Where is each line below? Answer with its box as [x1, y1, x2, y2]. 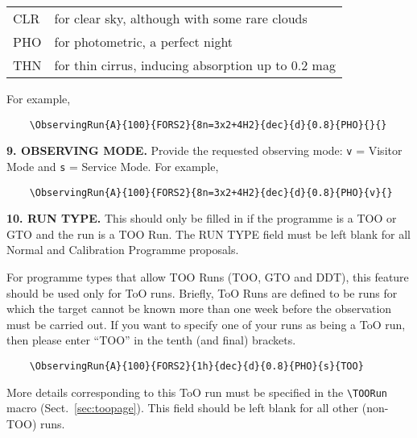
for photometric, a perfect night [54, 32, 233, 51]
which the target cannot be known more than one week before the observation [6, 300, 392, 317]
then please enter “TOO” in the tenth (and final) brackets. [6, 332, 296, 348]
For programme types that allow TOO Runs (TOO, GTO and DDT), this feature [6, 269, 409, 285]
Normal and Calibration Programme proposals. [6, 241, 239, 258]
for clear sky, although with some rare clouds [54, 9, 308, 27]
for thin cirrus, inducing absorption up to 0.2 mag [54, 56, 336, 74]
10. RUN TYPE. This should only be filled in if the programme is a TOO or [6, 210, 397, 227]
